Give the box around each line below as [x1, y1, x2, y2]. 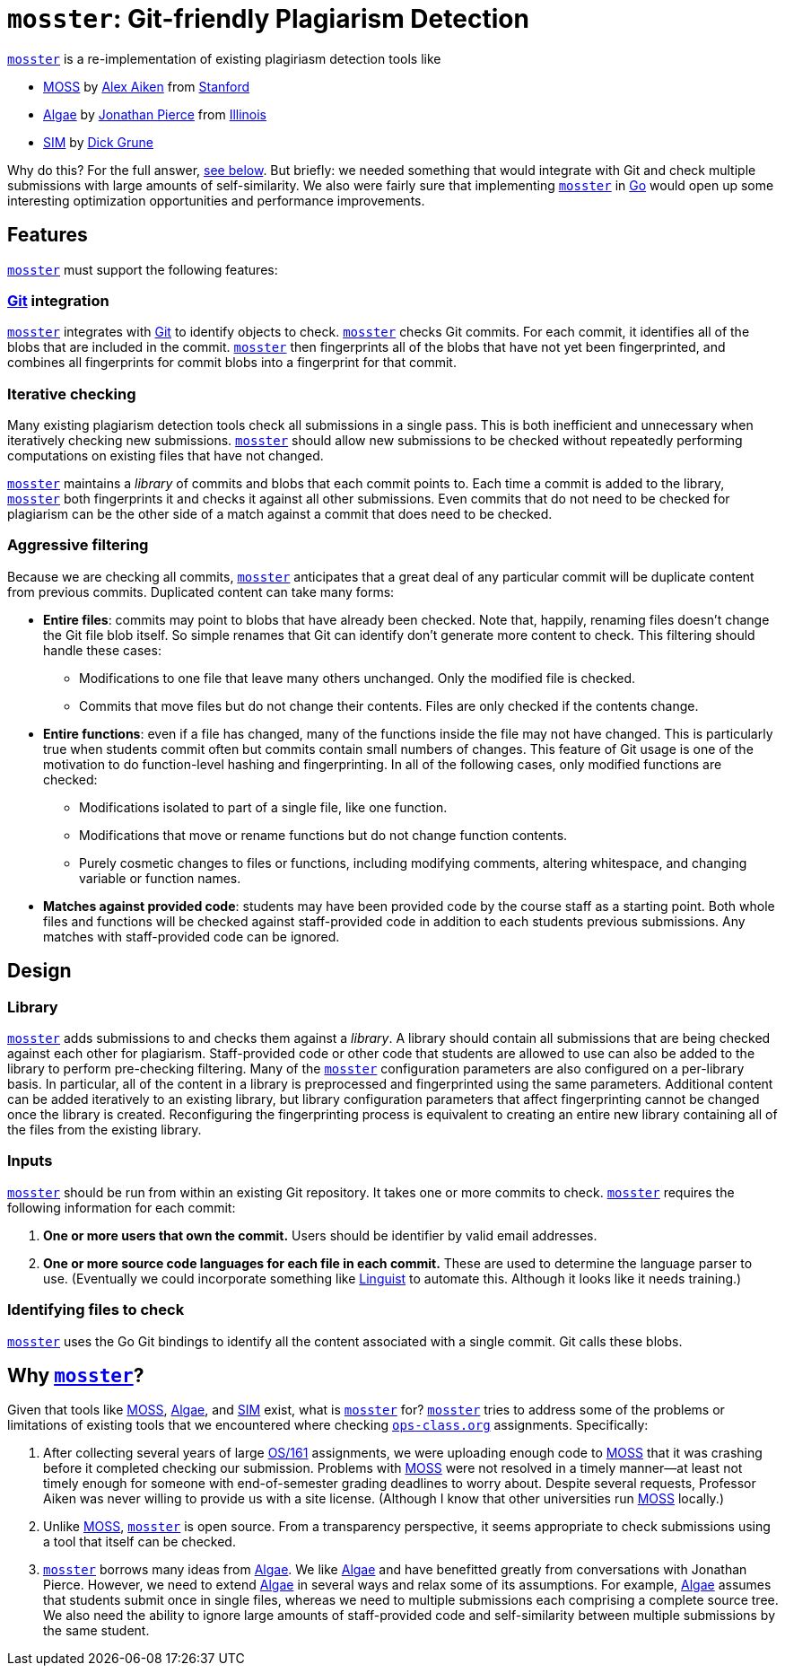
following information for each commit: [7, 1199, 236, 1215]
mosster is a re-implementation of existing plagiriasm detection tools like [7, 50, 441, 66]
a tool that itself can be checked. [43, 1534, 236, 1550]
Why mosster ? [7, 1363, 144, 1387]
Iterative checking [7, 384, 136, 403]
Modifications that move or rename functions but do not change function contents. [79, 827, 568, 843]
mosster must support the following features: [7, 261, 278, 277]
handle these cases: [43, 642, 161, 658]
